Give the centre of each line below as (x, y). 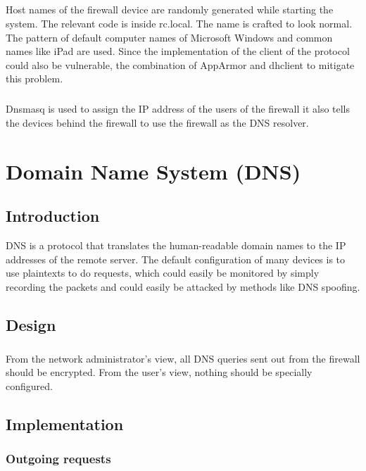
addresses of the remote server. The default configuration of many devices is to (176, 259)
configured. (29, 385)
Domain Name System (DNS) (153, 171)
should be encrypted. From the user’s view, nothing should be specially (159, 372)
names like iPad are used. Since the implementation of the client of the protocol (178, 51)
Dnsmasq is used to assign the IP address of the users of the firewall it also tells (178, 109)
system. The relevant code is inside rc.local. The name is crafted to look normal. (179, 23)
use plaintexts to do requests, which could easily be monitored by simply (163, 273)
